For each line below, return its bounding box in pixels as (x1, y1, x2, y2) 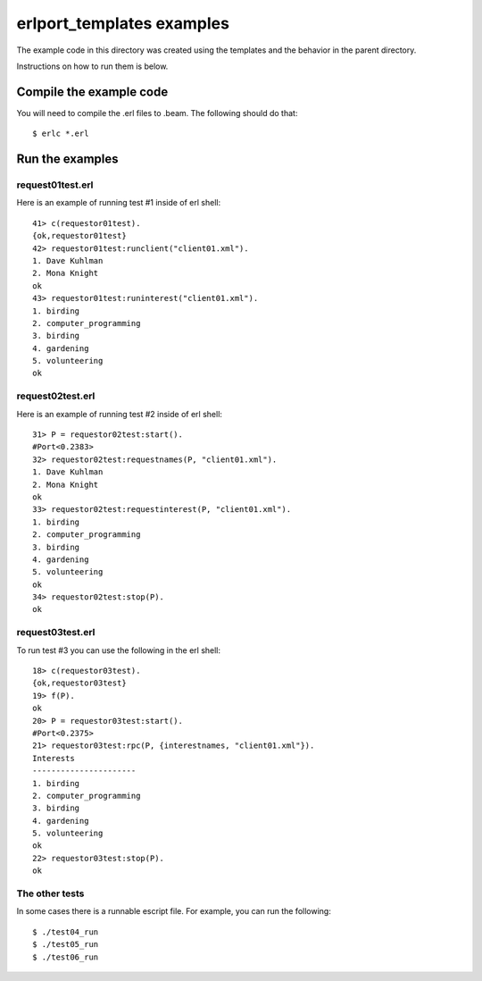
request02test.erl (16, 390, 96, 402)
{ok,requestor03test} (32, 678, 127, 688)
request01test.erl (16, 179, 94, 191)
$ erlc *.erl (32, 129, 89, 138)
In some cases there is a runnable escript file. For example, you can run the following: (16, 906, 332, 917)
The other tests (16, 887, 85, 900)
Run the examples (16, 152, 119, 167)
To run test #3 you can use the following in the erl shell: (16, 644, 221, 656)
